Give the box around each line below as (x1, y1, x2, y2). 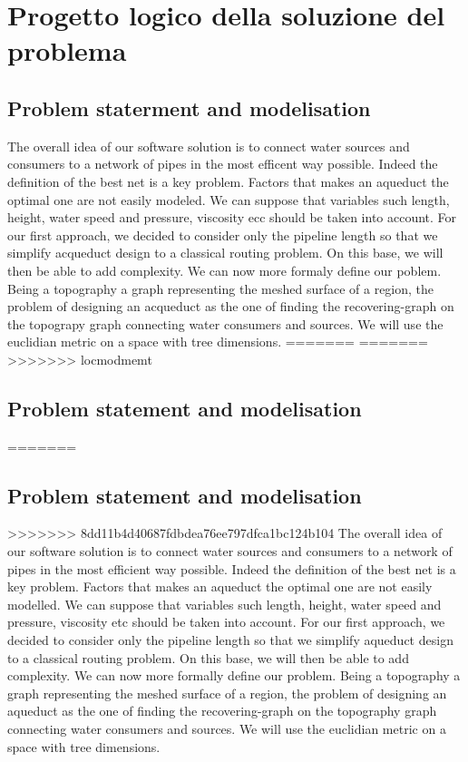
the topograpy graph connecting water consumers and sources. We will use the (7, 314, 444, 333)
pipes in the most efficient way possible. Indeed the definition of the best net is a (7, 559, 456, 578)
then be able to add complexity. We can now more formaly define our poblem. (7, 260, 442, 279)
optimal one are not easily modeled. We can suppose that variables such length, (7, 190, 450, 209)
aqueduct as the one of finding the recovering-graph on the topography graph (7, 701, 437, 720)
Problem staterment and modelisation (7, 93, 371, 122)
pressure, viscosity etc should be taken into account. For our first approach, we (7, 612, 445, 631)
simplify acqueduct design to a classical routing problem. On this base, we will (7, 243, 444, 262)
